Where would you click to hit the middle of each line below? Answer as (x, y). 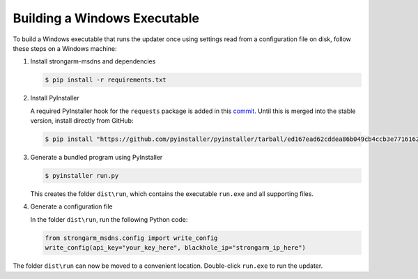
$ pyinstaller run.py (82, 176)
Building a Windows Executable (106, 18)
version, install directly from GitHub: (82, 121)
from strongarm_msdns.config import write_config (131, 238)
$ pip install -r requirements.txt (106, 80)
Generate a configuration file (71, 206)
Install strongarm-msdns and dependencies (93, 61)
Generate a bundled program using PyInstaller (96, 158)
